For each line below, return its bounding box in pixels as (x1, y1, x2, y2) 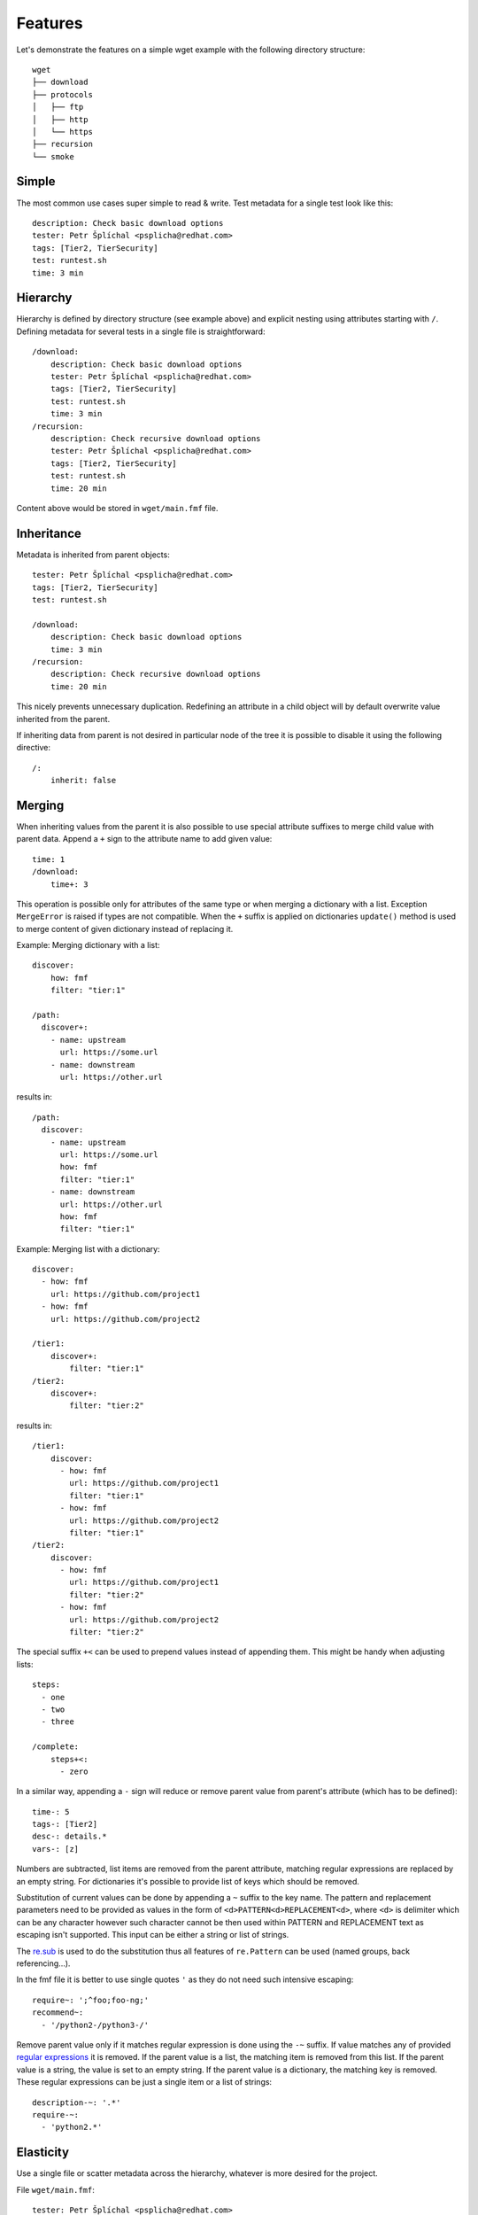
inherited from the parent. (16, 713, 111, 724)
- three (41, 1717, 74, 1727)
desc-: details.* (32, 1831, 107, 1842)
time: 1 (32, 854, 66, 864)
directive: (16, 742, 50, 753)
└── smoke (32, 152, 74, 161)
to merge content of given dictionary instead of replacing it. (16, 923, 234, 934)
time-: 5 (32, 1807, 70, 1816)
